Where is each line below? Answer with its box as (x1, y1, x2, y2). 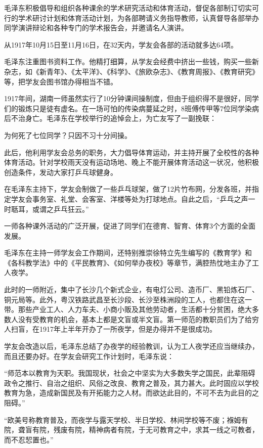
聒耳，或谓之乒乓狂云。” (11, 203, 89, 214)
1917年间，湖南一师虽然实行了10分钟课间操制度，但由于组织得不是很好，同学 (4, 93, 259, 104)
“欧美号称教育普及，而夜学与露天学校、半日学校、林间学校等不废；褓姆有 (4, 414, 248, 425)
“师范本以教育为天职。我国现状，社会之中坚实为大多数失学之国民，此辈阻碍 (4, 368, 255, 378)
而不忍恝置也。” (4, 434, 54, 444)
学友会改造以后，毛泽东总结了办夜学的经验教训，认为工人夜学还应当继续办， (4, 341, 259, 351)
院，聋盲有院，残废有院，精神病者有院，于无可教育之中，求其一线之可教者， (4, 424, 259, 435)
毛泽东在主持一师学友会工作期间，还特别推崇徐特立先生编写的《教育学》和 (4, 247, 252, 258)
